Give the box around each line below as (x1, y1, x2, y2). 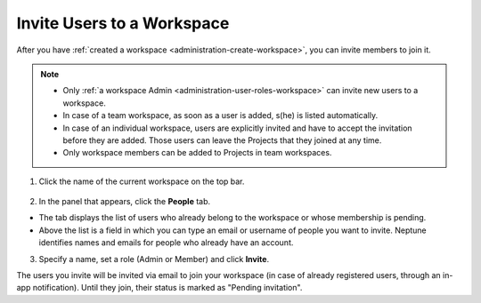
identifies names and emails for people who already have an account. (38, 237, 294, 248)
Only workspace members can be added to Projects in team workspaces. (62, 148, 332, 158)
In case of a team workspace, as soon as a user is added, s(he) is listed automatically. (62, 110, 379, 121)
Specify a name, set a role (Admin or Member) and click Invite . (38, 253, 270, 264)
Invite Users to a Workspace (16, 13, 230, 33)
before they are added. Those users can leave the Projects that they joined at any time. (62, 134, 382, 146)
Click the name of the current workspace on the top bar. (38, 176, 245, 187)
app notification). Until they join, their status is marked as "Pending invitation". (16, 283, 303, 293)
